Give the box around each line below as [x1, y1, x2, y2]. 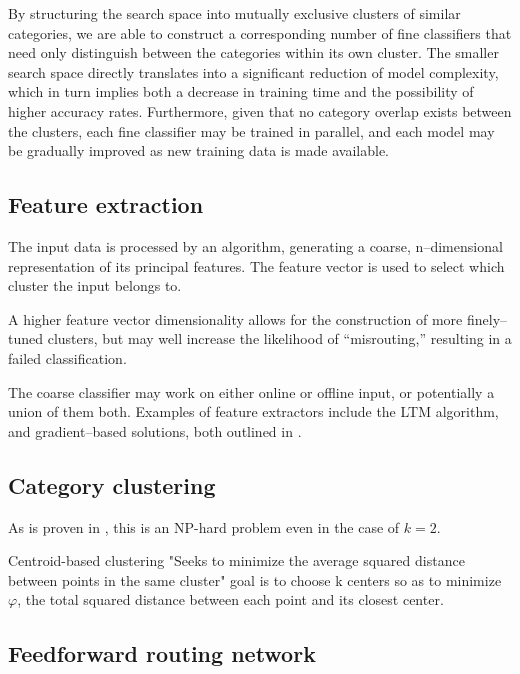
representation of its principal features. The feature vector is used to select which [8, 255, 505, 276]
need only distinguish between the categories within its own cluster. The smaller [8, 42, 499, 63]
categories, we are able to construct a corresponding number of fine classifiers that [8, 22, 512, 43]
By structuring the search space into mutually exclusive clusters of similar [8, 3, 461, 23]
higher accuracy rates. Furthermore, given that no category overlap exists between [8, 100, 512, 121]
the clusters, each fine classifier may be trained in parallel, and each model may [8, 120, 495, 141]
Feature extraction [8, 189, 204, 220]
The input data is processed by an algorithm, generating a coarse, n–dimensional [8, 235, 503, 256]
